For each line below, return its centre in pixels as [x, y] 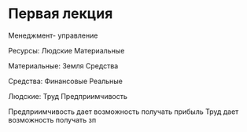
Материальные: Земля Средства [63, 66]
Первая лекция [61, 14]
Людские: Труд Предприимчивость [68, 96]
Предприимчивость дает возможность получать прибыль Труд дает [124, 112]
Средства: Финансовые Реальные [66, 81]
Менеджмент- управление [53, 35]
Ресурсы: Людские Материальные [66, 50]
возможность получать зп [52, 119]
